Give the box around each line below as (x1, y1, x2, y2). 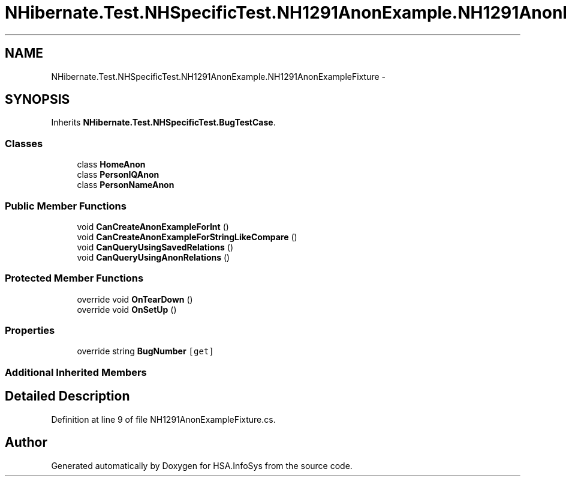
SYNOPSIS (5, 92, 70, 107)
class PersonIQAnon (77, 169, 159, 180)
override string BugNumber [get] (77, 346, 214, 357)
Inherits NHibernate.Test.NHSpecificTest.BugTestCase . (51, 117, 276, 128)
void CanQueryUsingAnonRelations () (77, 252, 230, 262)
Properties (5, 324, 55, 337)
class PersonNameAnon (77, 180, 174, 190)
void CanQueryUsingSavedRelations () (77, 241, 234, 252)
